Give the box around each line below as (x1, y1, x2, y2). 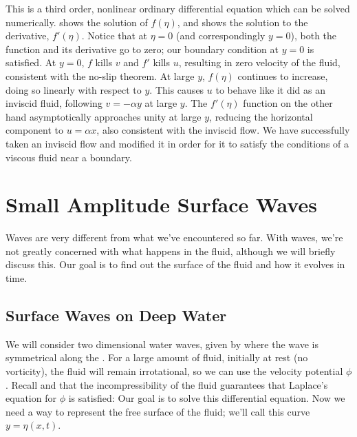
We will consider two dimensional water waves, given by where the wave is (6, 336, 318, 351)
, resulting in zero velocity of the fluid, (178, 55, 340, 70)
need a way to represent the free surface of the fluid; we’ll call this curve (6, 404, 310, 418)
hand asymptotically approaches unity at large (6, 109, 202, 123)
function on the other (243, 96, 333, 110)
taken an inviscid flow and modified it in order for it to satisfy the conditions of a (6, 136, 349, 150)
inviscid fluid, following (6, 96, 102, 110)
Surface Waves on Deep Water (6, 305, 227, 326)
